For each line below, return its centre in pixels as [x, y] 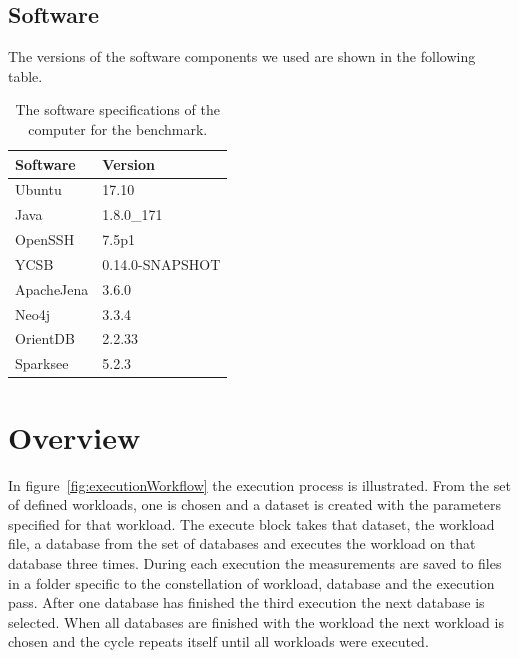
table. [25, 75]
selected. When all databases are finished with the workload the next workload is [256, 621]
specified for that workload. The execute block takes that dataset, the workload [251, 523]
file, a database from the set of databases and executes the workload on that [242, 543]
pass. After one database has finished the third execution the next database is [246, 602]
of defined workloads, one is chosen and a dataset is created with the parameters [254, 504]
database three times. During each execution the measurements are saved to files [255, 562]
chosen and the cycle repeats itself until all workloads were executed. [218, 641]
